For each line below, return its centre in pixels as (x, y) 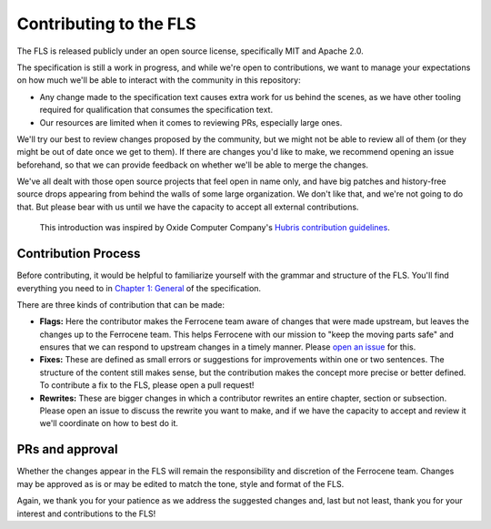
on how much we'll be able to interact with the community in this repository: (159, 80)
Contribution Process (79, 254)
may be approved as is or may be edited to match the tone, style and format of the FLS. (180, 483)
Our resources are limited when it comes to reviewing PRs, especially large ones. (191, 122)
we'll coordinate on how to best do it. (109, 423)
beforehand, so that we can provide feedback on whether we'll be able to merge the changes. (192, 165)
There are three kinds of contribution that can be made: (121, 304)
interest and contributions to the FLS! (86, 514)
